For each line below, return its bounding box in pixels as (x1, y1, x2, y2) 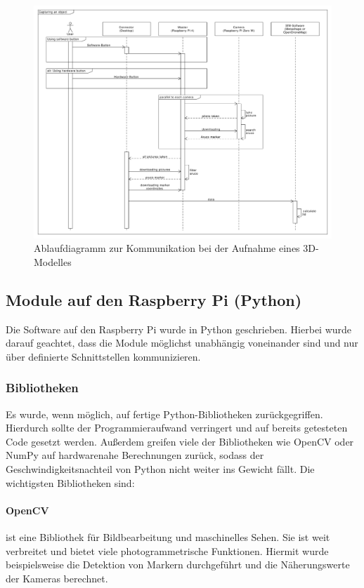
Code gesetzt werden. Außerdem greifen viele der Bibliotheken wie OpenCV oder (6, 434, 354, 448)
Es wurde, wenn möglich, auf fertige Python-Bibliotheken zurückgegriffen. (6, 406, 323, 421)
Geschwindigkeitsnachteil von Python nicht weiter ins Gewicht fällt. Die (6, 462, 315, 476)
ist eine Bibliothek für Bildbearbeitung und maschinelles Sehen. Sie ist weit (6, 530, 330, 544)
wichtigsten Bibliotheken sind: (6, 475, 135, 490)
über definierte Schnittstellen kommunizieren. (6, 349, 201, 363)
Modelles (34, 254, 72, 269)
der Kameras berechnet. (6, 570, 108, 585)
